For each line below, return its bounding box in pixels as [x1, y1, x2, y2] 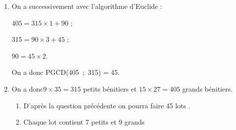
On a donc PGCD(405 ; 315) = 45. [11, 67, 120, 77]
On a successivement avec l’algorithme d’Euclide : [11, 1, 162, 11]
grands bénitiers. [182, 83, 233, 94]
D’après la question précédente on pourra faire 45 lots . [23, 100, 191, 110]
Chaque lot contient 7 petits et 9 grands [23, 117, 145, 127]
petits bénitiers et [83, 83, 137, 94]
